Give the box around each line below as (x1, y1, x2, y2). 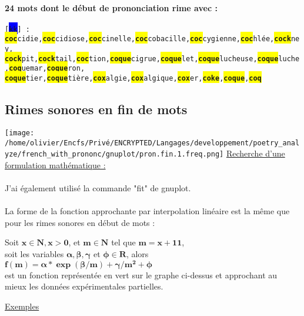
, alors (126, 248, 149, 260)
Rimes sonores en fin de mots (5, 100, 188, 118)
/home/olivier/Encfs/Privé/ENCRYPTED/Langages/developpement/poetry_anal (5, 138, 300, 147)
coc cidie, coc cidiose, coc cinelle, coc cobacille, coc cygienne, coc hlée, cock (5, 35, 291, 44)
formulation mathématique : (5, 158, 106, 171)
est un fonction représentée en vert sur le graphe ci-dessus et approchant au (5, 268, 278, 281)
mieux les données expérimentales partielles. (5, 280, 163, 292)
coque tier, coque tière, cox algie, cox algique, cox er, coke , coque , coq (5, 74, 262, 83)
